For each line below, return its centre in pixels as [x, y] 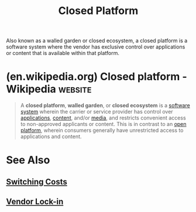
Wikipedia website [49, 89]
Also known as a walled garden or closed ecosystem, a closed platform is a [97, 41]
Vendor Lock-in [35, 202]
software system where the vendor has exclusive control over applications [96, 47]
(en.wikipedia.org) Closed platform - [97, 77]
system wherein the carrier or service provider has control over [97, 112]
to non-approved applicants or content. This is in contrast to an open [103, 124]
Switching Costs [37, 182]
